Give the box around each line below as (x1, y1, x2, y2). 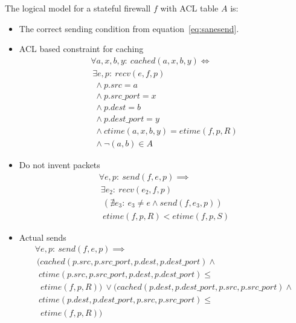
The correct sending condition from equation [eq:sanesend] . (19, 22, 239, 34)
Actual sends (19, 230, 66, 243)
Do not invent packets (19, 158, 100, 171)
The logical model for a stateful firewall (5, 2, 151, 14)
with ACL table (160, 2, 219, 14)
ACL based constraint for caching (19, 42, 144, 55)
